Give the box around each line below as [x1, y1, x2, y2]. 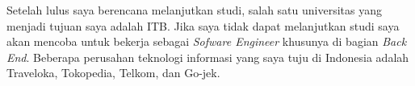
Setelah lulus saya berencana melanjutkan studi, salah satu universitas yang [6, 2, 382, 18]
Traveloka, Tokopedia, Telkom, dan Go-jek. [6, 64, 220, 81]
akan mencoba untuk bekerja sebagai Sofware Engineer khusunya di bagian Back [6, 33, 407, 50]
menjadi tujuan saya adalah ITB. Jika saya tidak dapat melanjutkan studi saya [6, 17, 400, 34]
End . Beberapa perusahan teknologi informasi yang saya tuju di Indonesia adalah [6, 48, 409, 65]
